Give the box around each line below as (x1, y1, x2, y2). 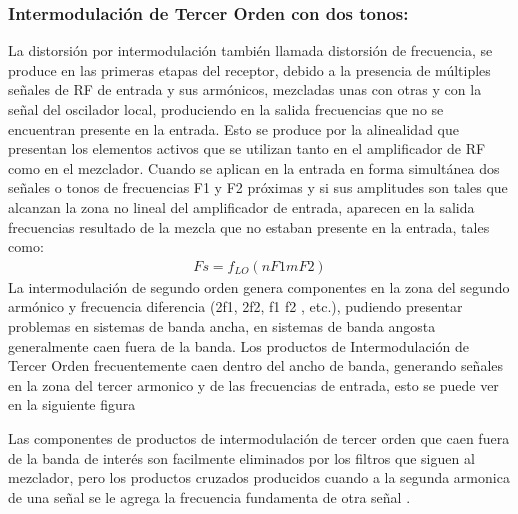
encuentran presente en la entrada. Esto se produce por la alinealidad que (8, 118, 459, 139)
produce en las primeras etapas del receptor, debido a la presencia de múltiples (8, 59, 491, 80)
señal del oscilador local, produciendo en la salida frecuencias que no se (8, 99, 444, 119)
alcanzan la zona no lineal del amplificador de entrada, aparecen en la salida (8, 196, 475, 217)
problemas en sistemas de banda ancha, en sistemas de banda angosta (8, 315, 436, 336)
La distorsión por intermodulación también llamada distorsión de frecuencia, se (8, 40, 493, 61)
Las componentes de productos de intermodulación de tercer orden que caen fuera (8, 427, 510, 448)
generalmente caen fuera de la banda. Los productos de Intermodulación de (8, 335, 469, 356)
